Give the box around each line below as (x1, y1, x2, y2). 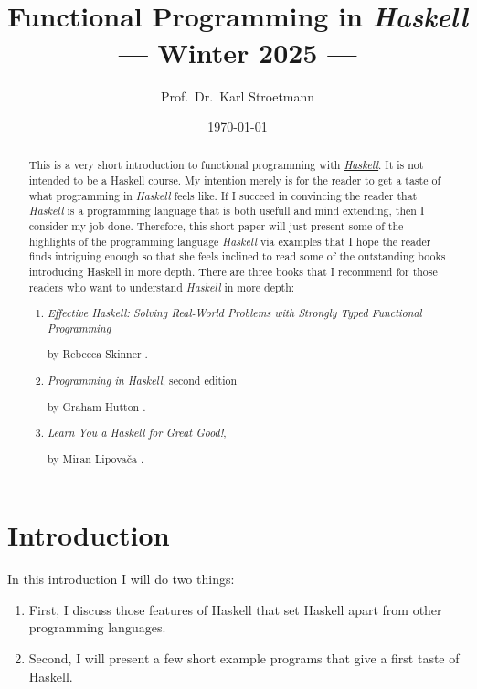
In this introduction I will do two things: (7, 569, 235, 588)
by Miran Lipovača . (48, 450, 144, 466)
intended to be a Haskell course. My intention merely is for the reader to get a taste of (28, 173, 441, 188)
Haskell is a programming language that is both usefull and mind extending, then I (28, 203, 425, 218)
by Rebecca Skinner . (48, 346, 148, 362)
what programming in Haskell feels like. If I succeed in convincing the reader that (28, 187, 418, 203)
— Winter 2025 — (118, 33, 357, 70)
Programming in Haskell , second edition (48, 373, 238, 388)
